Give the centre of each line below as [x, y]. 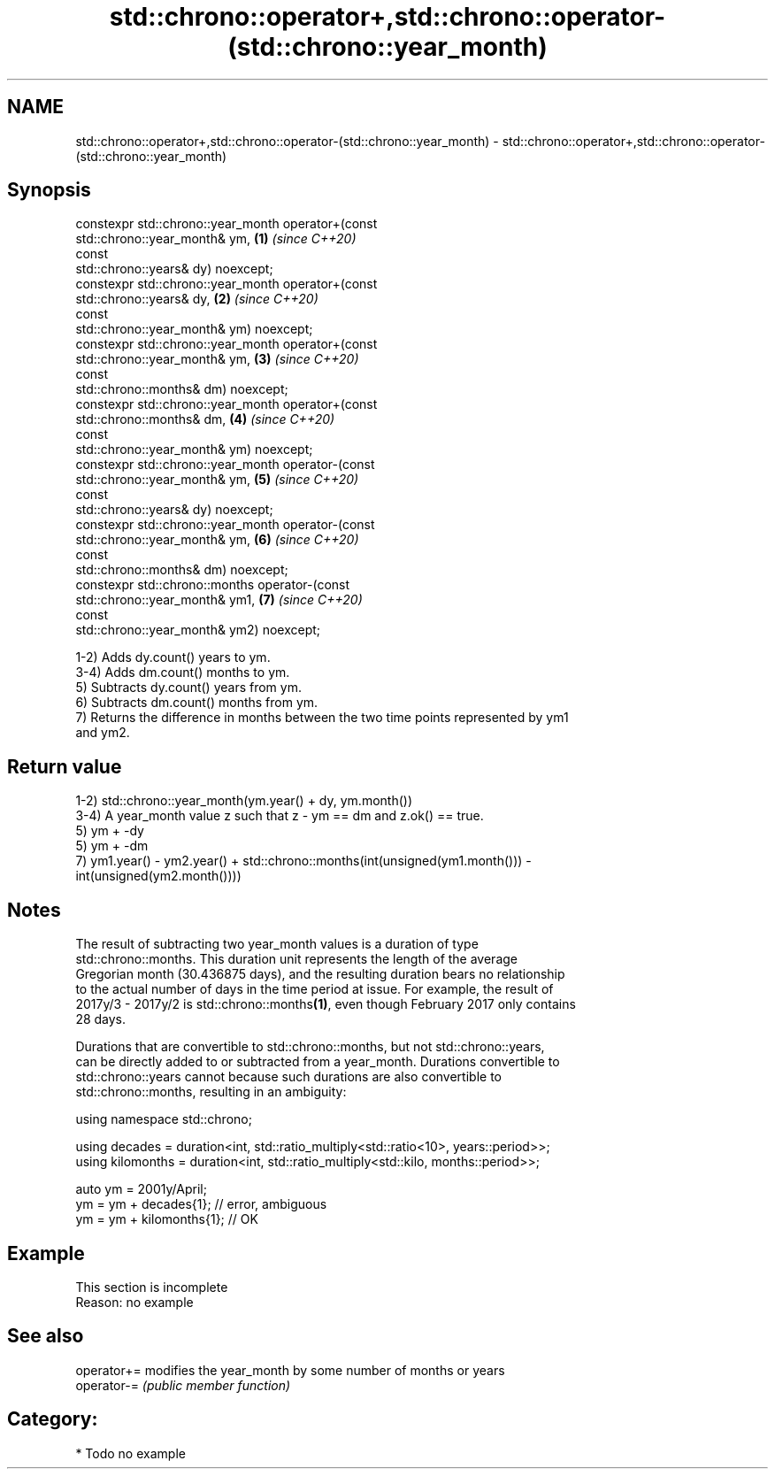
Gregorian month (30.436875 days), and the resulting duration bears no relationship [320, 974]
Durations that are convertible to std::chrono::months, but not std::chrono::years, [310, 1047]
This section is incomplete [152, 1287]
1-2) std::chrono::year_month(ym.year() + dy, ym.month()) [244, 801]
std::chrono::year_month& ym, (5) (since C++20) [217, 480]
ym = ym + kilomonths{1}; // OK [167, 1219]
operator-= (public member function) [183, 1385]
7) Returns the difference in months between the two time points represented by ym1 [322, 718]
